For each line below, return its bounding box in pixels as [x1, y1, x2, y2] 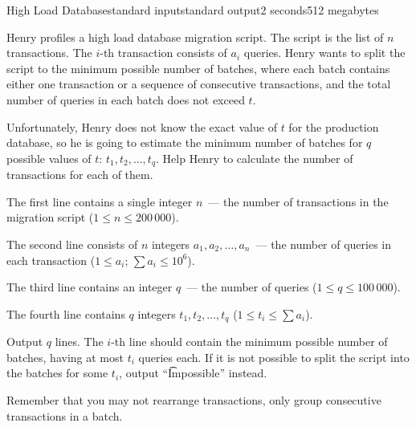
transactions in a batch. [6, 407, 123, 424]
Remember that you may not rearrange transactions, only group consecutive [6, 392, 381, 408]
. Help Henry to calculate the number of [156, 149, 353, 166]
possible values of [6, 149, 92, 166]
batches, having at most [6, 348, 124, 365]
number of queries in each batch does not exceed [6, 91, 245, 108]
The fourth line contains [6, 305, 125, 322]
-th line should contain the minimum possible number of [111, 333, 388, 350]
